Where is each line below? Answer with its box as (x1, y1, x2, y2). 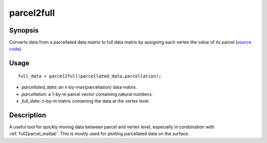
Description (9, 111, 46, 119)
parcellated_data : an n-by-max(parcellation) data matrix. (21, 84, 137, 90)
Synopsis (9, 26, 39, 35)
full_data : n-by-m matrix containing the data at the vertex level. (21, 98, 150, 104)
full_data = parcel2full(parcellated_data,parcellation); (18, 73, 162, 79)
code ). (9, 46, 23, 52)
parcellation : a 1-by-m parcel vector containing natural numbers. (21, 91, 153, 97)
